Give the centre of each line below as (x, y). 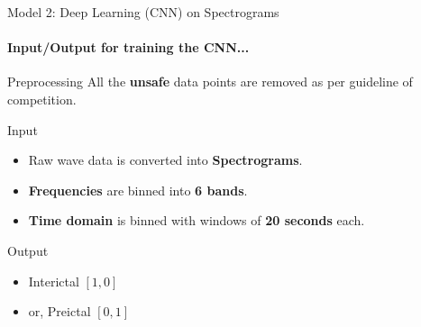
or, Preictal (59, 311)
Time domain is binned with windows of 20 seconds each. (197, 220)
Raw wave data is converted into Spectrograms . (165, 160)
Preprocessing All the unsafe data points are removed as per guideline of (210, 82)
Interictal (54, 281)
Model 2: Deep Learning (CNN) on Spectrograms (143, 12)
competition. (42, 99)
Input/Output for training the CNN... (128, 47)
